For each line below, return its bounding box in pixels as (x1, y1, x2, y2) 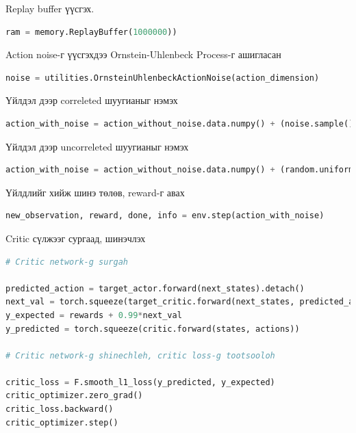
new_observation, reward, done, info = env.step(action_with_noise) (5, 211, 325, 221)
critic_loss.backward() (5, 404, 114, 415)
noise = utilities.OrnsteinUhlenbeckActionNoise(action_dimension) (5, 73, 320, 83)
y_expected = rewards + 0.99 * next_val (5, 310, 182, 320)
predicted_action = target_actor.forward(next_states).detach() (5, 283, 305, 293)
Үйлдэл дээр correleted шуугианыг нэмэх (5, 93, 178, 107)
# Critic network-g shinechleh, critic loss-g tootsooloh (5, 350, 275, 360)
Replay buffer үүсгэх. (5, 1, 94, 15)
